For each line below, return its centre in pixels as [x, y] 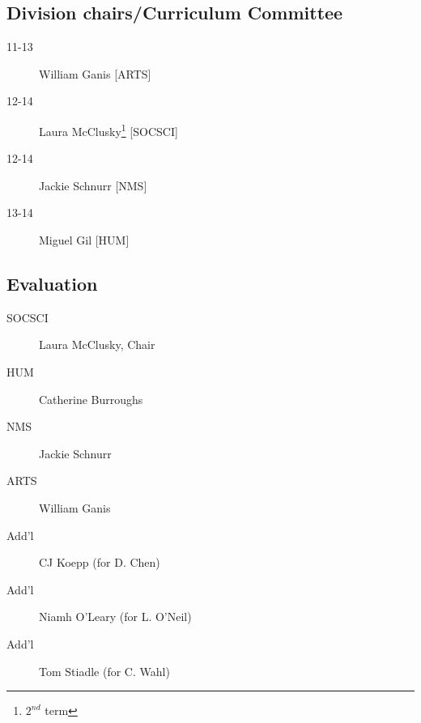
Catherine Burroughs [91, 399]
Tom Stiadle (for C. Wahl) [104, 671]
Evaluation [52, 283]
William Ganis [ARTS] [95, 73]
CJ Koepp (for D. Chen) [100, 562]
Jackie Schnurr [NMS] [93, 185]
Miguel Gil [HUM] [84, 240]
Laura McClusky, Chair [97, 344]
